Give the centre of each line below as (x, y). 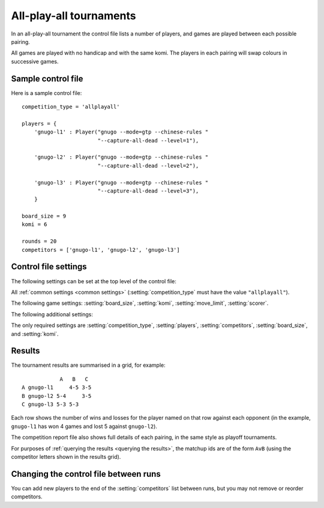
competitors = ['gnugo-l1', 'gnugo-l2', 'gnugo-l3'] (101, 250)
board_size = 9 (44, 216)
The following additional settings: (52, 314)
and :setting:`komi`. (35, 334)
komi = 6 (34, 225)
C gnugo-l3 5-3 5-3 (50, 404)
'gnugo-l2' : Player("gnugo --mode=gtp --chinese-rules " (121, 157)
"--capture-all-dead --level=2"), (148, 166)
